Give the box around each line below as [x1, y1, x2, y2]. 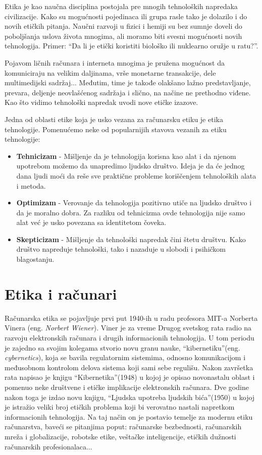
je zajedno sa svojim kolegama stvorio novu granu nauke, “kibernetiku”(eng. [5, 342, 240, 353]
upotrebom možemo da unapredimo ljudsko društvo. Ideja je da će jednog [16, 160, 245, 171]
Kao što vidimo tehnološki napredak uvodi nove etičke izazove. [5, 97, 198, 107]
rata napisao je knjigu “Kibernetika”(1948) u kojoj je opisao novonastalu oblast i [5, 372, 255, 382]
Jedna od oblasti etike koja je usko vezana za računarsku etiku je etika [5, 113, 223, 124]
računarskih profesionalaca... [5, 441, 92, 451]
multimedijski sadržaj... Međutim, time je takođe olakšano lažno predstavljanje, [5, 77, 251, 88]
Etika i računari [5, 283, 117, 304]
